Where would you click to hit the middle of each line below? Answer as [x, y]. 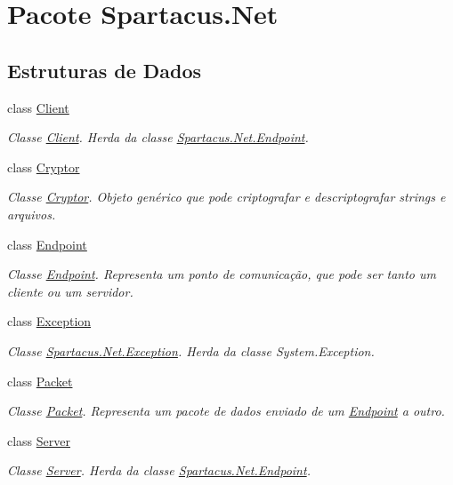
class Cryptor [44, 167]
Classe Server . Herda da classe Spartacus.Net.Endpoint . [159, 470]
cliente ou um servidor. [70, 291]
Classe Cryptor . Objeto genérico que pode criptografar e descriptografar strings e [226, 197]
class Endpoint [47, 244]
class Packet [40, 381]
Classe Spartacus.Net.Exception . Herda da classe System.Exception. [191, 350]
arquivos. [32, 214]
